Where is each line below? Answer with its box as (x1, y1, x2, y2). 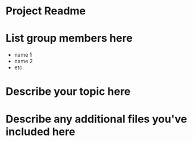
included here (5, 125, 76, 138)
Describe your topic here (5, 85, 131, 98)
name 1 (14, 51, 32, 58)
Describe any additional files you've (5, 112, 187, 126)
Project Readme (5, 4, 86, 18)
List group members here (5, 32, 133, 45)
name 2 (14, 58, 33, 65)
